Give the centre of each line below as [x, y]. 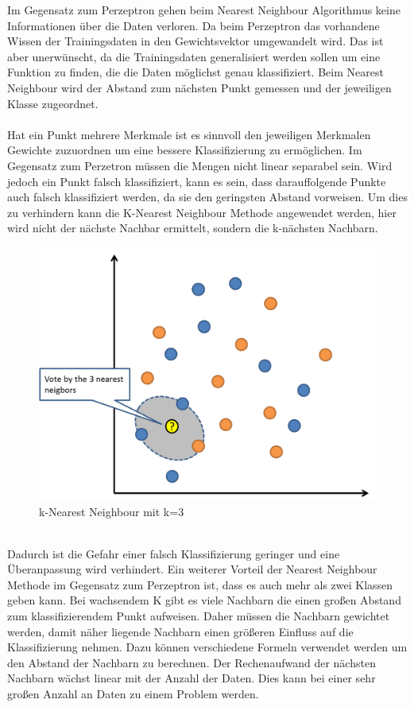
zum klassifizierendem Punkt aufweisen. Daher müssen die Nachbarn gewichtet [199, 616]
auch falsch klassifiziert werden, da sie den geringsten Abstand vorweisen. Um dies [207, 197]
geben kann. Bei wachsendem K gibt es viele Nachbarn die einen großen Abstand [204, 600]
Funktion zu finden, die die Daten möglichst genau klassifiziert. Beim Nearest [195, 72]
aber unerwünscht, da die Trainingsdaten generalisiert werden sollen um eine [194, 56]
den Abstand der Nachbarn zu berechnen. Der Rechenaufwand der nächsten [192, 662]
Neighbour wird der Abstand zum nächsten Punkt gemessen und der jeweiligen [199, 87]
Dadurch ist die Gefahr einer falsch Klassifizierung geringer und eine [174, 553]
